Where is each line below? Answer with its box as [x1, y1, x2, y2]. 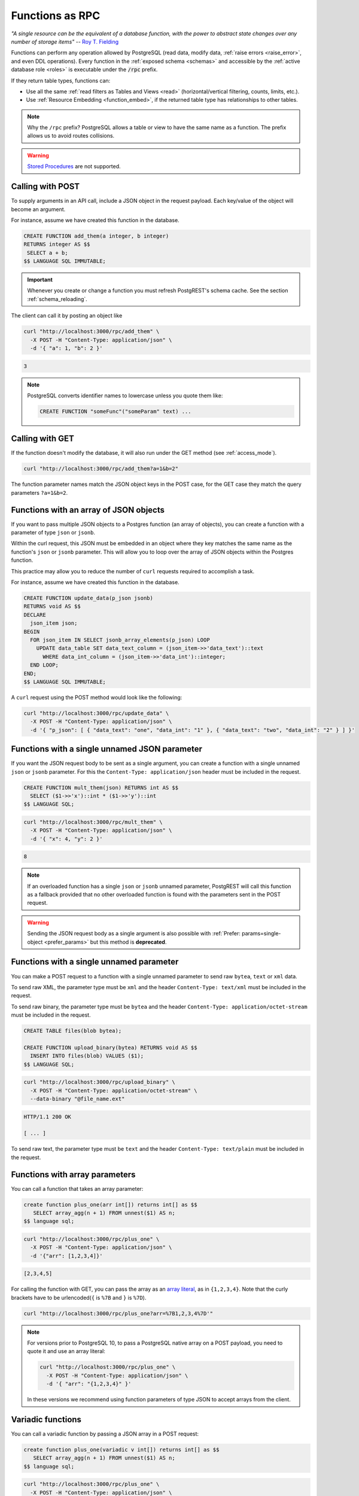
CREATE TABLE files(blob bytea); [23, 1027, 122, 1035]
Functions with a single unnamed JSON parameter [11, 744, 203, 754]
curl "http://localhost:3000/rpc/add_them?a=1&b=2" [23, 466, 179, 472]
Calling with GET [11, 434, 74, 444]
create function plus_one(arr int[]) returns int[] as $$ [23, 1201, 197, 1208]
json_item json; [30, 620, 78, 627]
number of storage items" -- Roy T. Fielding [11, 38, 119, 45]
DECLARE [23, 611, 46, 618]
